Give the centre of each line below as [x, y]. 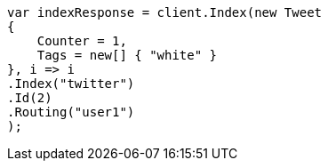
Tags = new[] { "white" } [127, 55]
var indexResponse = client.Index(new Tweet [165, 12]
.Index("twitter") [71, 84]
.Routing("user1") [71, 112]
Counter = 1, [82, 41]
